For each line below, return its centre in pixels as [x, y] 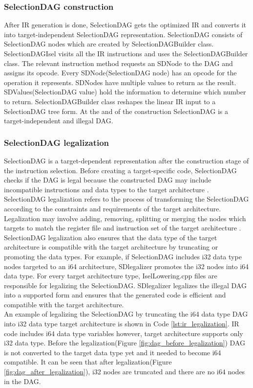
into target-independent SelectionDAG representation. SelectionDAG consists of [123, 34]
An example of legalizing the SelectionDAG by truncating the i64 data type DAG [126, 314]
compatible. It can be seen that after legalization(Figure [88, 362]
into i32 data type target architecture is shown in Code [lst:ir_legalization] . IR [122, 324]
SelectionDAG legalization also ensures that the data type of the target [111, 237]
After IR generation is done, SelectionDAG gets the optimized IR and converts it [125, 25]
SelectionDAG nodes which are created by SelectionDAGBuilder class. [109, 44]
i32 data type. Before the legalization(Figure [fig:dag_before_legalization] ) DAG [125, 343]
